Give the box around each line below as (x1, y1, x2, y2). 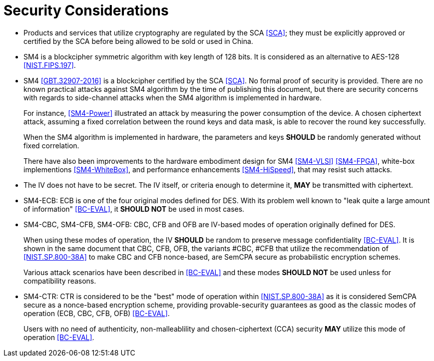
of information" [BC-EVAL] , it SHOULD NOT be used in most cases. (23, 204, 245, 213)
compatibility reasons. (23, 276, 96, 285)
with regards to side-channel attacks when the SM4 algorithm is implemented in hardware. (23, 93, 322, 102)
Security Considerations (3, 2, 169, 19)
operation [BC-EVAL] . (23, 333, 94, 342)
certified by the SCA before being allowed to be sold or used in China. (23, 36, 253, 45)
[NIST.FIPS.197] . (23, 60, 76, 69)
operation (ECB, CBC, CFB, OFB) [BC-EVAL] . (23, 309, 170, 318)
